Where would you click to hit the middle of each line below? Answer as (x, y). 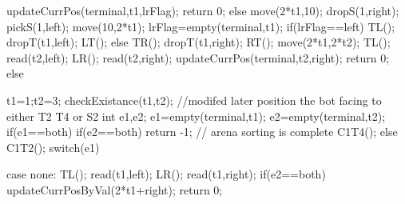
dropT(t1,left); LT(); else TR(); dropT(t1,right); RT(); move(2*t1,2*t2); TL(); (199, 42)
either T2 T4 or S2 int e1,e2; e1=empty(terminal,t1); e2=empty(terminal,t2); (196, 116)
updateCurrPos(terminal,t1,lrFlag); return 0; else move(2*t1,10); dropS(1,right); (203, 10)
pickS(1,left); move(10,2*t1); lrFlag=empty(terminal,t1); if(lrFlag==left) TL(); (201, 26)
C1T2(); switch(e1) (53, 147)
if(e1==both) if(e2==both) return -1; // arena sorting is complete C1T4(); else (202, 132)
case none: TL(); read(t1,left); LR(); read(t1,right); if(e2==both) (166, 174)
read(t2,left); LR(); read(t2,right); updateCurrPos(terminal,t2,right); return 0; (198, 57)
